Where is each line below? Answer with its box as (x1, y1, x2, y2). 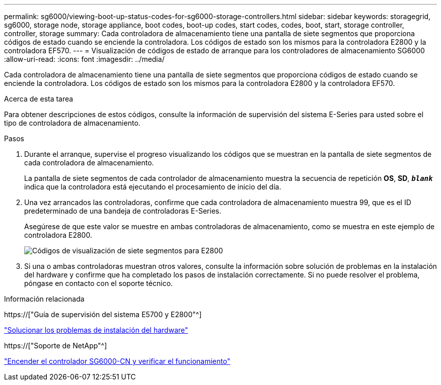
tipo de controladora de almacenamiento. (4, 119, 140, 127)
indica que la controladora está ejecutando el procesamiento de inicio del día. (24, 182, 281, 191)
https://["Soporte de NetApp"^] (4, 341, 107, 350)
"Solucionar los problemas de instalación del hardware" (4, 326, 188, 334)
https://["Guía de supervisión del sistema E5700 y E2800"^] (4, 310, 202, 319)
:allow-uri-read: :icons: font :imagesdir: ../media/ (4, 55, 165, 63)
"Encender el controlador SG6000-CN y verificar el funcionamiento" (4, 357, 231, 365)
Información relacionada (4, 295, 85, 303)
